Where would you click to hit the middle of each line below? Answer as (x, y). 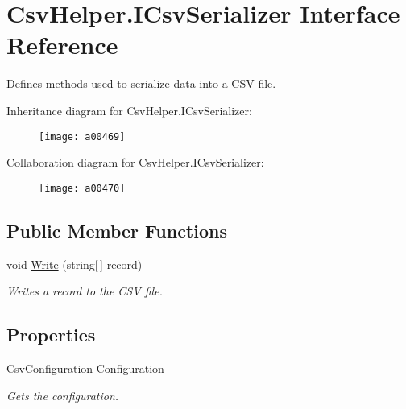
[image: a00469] (82, 136)
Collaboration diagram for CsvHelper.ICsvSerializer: (135, 162)
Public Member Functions (117, 230)
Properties (51, 335)
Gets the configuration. (63, 395)
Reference (62, 45)
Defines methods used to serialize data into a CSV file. (141, 83)
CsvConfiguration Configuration (85, 368)
